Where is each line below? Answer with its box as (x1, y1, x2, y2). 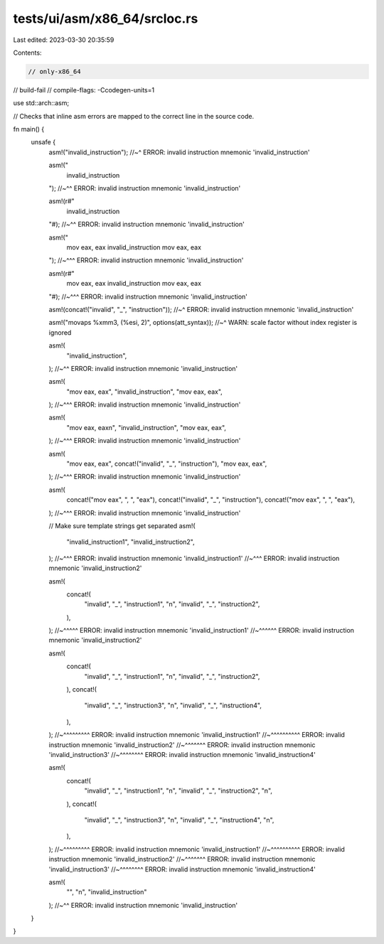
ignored (48, 328, 72, 337)
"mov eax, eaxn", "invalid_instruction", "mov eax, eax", (66, 423, 227, 431)
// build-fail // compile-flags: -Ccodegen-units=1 (13, 85, 155, 94)
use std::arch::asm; (13, 99, 70, 107)
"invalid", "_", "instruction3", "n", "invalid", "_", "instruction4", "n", (84, 815, 274, 824)
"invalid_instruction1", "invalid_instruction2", (66, 537, 195, 547)
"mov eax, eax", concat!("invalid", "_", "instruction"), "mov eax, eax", (66, 459, 267, 468)
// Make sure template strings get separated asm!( (48, 521, 196, 530)
